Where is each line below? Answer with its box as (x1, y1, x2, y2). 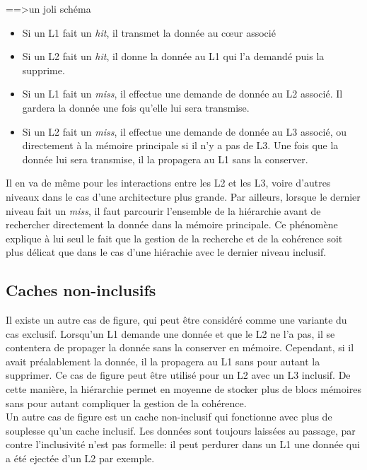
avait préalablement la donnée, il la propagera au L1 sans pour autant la (6, 353, 320, 368)
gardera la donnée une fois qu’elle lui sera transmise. (22, 100, 250, 114)
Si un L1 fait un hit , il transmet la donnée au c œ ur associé (22, 25, 276, 40)
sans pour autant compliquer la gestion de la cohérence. (6, 395, 247, 410)
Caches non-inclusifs (6, 279, 156, 301)
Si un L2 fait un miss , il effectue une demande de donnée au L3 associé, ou (22, 124, 347, 139)
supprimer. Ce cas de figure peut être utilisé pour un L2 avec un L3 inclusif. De (6, 368, 351, 382)
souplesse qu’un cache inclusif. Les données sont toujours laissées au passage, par (6, 423, 356, 437)
